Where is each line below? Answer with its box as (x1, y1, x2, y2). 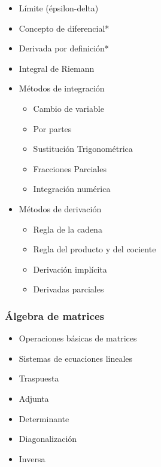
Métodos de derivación (19, 202, 102, 215)
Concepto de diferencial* (19, 22, 110, 34)
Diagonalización (19, 432, 77, 445)
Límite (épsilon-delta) (19, 2, 99, 14)
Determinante (19, 412, 69, 425)
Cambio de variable (33, 102, 104, 114)
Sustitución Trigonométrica (33, 142, 133, 155)
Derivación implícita (33, 263, 107, 275)
